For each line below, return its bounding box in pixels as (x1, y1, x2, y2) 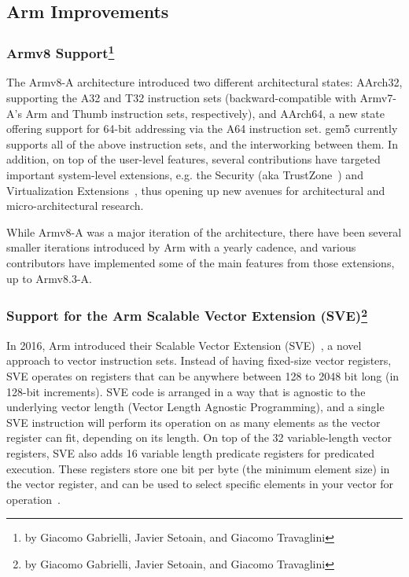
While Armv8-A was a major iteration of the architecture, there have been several (6, 223, 402, 240)
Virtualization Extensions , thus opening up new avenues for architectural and (6, 182, 385, 198)
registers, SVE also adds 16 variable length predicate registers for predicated (6, 445, 375, 461)
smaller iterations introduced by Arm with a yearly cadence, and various (6, 239, 356, 255)
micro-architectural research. (6, 197, 144, 214)
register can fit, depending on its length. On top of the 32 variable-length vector (6, 429, 392, 446)
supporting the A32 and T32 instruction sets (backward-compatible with (6, 90, 356, 106)
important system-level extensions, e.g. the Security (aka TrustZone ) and (6, 167, 363, 183)
